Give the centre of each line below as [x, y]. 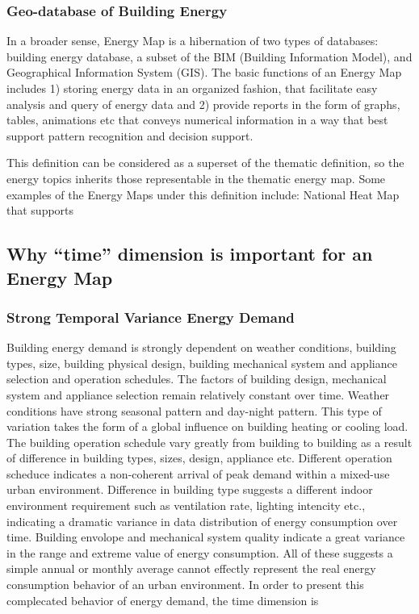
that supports [40, 210]
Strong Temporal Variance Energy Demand [151, 317]
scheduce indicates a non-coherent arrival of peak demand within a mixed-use [198, 473]
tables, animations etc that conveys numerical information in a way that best [197, 120]
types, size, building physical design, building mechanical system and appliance [202, 363]
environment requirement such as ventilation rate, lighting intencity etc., [186, 505]
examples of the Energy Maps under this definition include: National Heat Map [203, 194]
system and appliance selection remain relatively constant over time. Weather [198, 394]
